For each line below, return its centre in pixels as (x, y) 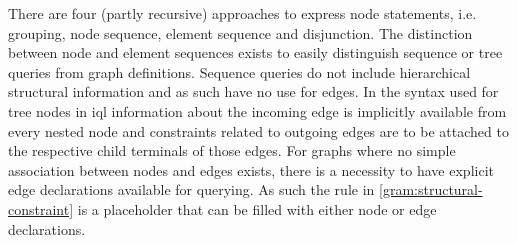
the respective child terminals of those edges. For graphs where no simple (232, 150)
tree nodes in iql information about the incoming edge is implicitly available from (257, 110)
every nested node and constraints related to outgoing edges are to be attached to (258, 130)
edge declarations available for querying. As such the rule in (191, 189)
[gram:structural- (431, 189)
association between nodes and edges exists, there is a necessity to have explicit (251, 169)
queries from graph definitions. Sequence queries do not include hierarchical (239, 71)
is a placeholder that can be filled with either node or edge (257, 208)
